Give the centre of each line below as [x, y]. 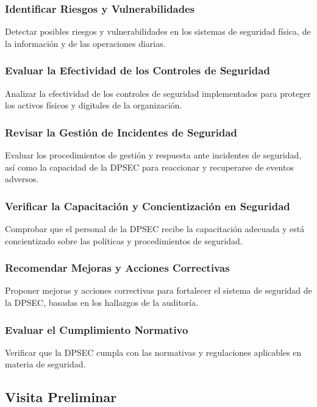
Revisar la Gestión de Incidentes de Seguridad [121, 132]
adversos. [22, 179]
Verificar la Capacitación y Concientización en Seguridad [148, 206]
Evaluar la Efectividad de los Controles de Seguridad [137, 70]
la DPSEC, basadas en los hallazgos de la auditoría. [102, 303]
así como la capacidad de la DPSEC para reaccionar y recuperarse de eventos [149, 167]
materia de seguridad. [45, 364]
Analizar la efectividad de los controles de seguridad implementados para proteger [158, 93]
